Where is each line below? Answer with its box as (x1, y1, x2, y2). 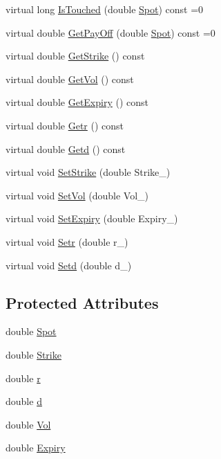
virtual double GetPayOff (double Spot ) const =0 (6, 25, 215, 39)
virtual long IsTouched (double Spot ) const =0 (6, 2, 204, 16)
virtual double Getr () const (6, 118, 124, 132)
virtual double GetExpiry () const (6, 95, 149, 109)
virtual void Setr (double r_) (6, 234, 128, 249)
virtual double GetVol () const (6, 71, 134, 86)
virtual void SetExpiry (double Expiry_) (6, 211, 178, 226)
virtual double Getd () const (6, 141, 126, 156)
